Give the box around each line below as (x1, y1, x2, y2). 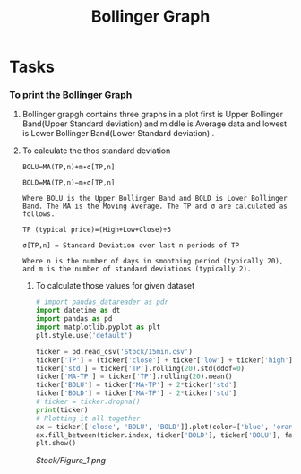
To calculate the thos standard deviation (21, 145, 171, 156)
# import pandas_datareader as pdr (35, 297, 168, 306)
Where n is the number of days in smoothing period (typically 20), (21, 257, 284, 266)
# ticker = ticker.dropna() (35, 397, 141, 407)
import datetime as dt (35, 306, 121, 315)
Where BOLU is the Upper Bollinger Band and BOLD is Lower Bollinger (21, 194, 288, 203)
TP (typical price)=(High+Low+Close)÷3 (21, 226, 172, 235)
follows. (21, 210, 56, 219)
